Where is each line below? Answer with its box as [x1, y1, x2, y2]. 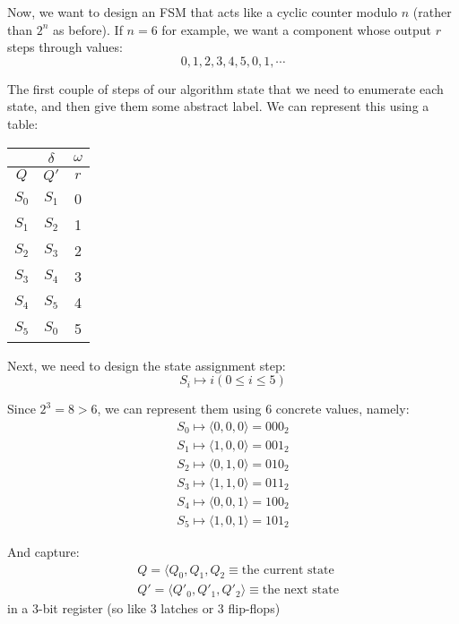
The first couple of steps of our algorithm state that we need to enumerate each [7, 79, 444, 98]
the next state [262, 584, 339, 597]
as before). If [53, 20, 123, 38]
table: [7, 114, 39, 132]
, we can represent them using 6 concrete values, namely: [97, 399, 410, 418]
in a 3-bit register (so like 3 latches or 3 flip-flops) [7, 599, 281, 618]
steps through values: [7, 38, 123, 56]
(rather [412, 3, 452, 21]
